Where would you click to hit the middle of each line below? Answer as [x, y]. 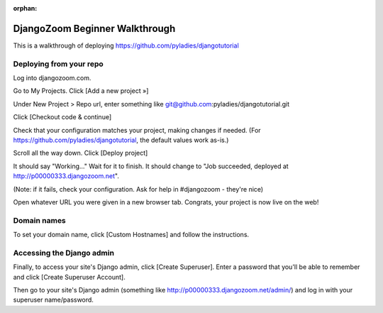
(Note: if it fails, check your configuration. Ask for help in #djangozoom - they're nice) [138, 189]
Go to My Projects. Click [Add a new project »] [81, 91]
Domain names [40, 220]
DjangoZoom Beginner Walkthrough [94, 28]
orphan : [25, 8]
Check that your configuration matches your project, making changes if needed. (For [137, 130]
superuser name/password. [53, 300]
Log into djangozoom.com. [52, 78]
